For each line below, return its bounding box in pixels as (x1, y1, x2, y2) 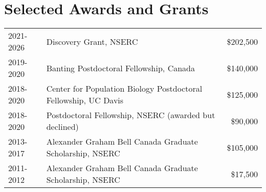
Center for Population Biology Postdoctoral (46, 83, 203, 95)
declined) (46, 121, 79, 133)
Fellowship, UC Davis (46, 94, 124, 106)
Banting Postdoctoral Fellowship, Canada (46, 62, 195, 74)
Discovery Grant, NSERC (46, 35, 138, 47)
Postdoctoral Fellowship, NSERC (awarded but (46, 109, 215, 121)
